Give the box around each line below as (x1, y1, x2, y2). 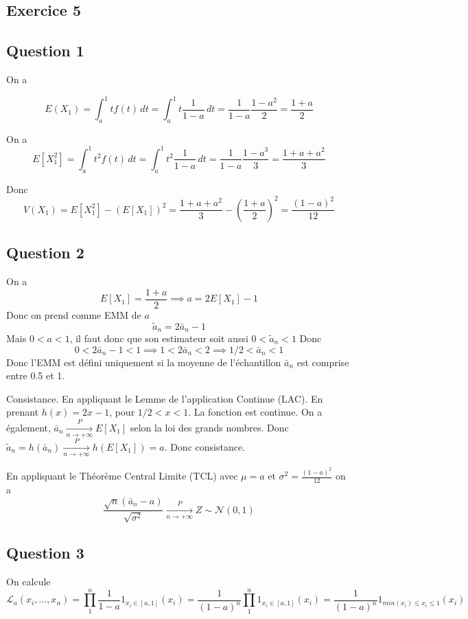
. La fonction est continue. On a (188, 405, 323, 419)
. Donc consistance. (164, 439, 246, 453)
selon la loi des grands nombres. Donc (130, 420, 289, 434)
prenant (6, 405, 39, 419)
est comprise (296, 354, 349, 369)
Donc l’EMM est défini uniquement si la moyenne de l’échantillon (6, 354, 281, 369)
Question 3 (6, 542, 84, 563)
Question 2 (6, 242, 84, 263)
